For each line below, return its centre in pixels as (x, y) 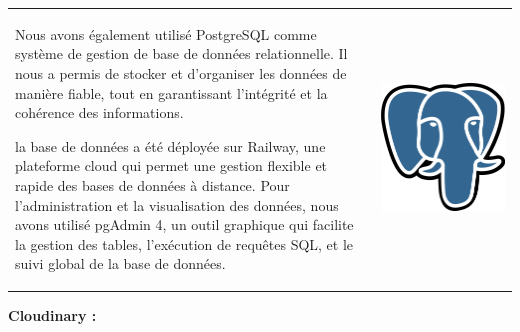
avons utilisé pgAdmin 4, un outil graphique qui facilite (184, 224)
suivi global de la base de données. (120, 263)
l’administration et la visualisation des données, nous (177, 204)
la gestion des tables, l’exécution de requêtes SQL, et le (184, 243)
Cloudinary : (52, 315)
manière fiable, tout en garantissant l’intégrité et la (171, 92)
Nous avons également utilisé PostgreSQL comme (166, 33)
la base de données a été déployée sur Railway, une (170, 145)
